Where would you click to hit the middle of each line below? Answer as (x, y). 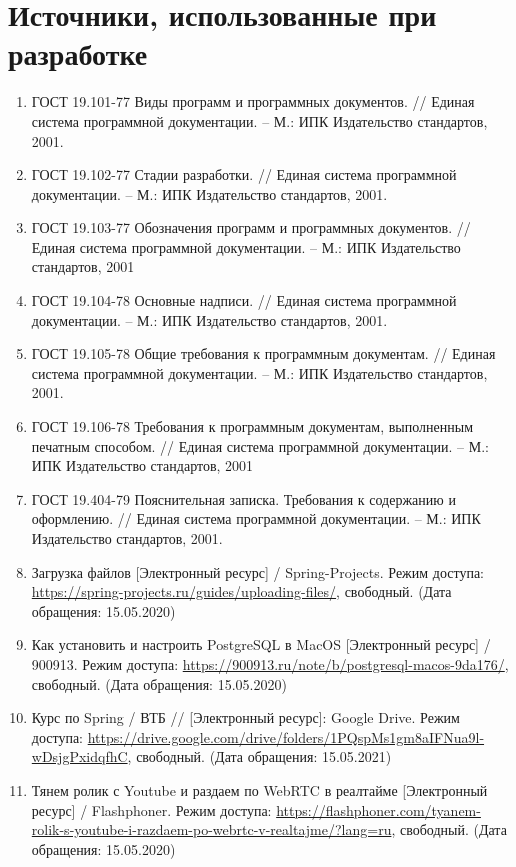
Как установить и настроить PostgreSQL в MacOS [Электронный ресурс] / (261, 644)
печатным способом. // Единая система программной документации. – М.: (260, 445)
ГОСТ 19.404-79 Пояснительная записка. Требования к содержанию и (243, 498)
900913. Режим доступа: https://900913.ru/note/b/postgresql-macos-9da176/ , (270, 663)
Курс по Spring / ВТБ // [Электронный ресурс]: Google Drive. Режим (245, 717)
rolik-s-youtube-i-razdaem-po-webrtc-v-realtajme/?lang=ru (211, 829)
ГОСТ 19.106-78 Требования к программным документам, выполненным (252, 426)
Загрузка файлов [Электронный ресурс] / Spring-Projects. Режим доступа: (257, 571)
